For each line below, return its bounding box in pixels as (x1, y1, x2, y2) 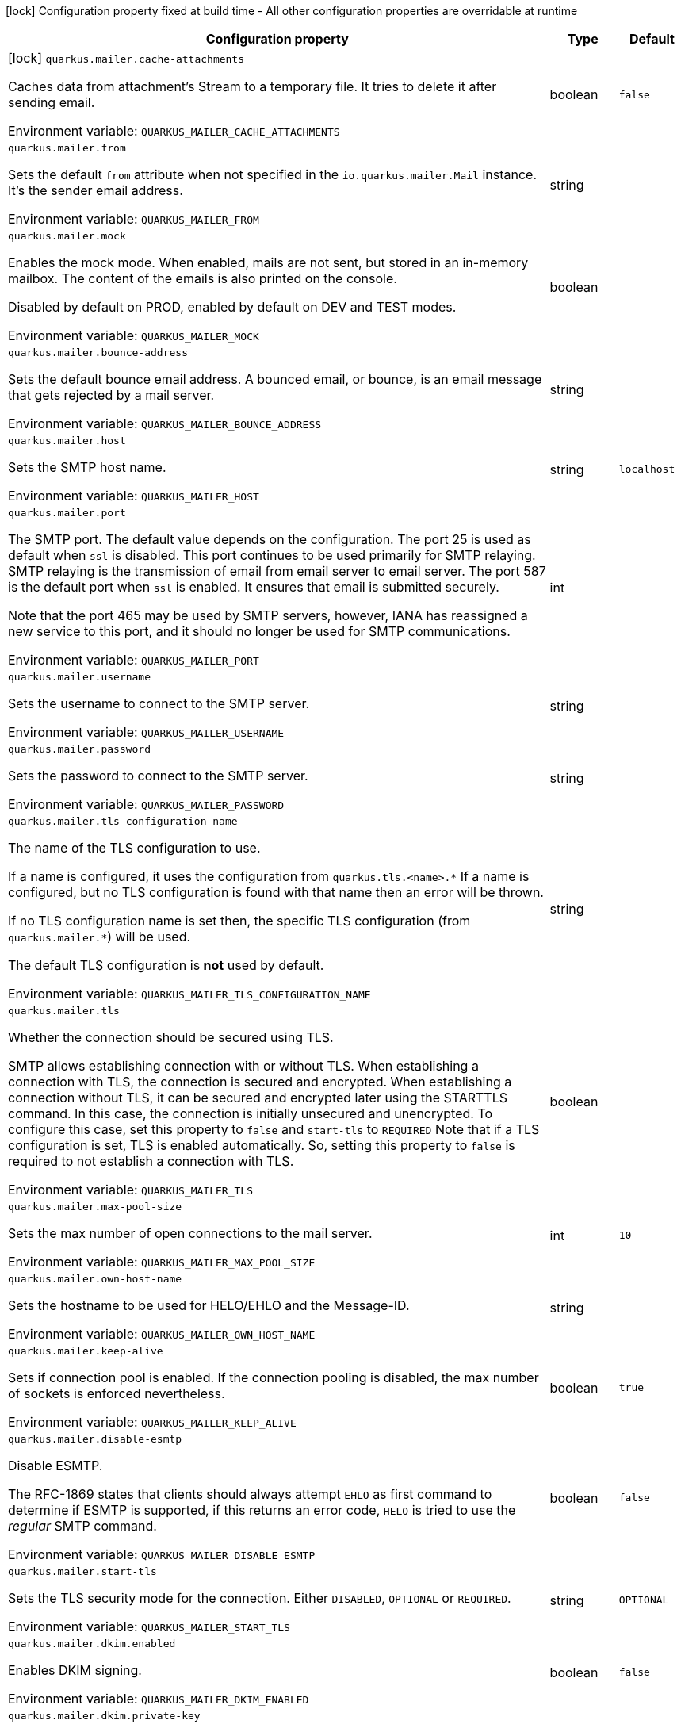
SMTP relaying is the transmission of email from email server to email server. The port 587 (8, 563, 546, 579)
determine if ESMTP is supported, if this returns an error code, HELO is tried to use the (8, 1502, 516, 1518)
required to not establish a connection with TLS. (8, 1153, 294, 1169)
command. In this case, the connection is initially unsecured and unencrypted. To (8, 1105, 493, 1121)
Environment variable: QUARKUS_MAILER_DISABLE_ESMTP (8, 1546, 316, 1562)
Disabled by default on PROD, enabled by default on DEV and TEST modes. (8, 299, 457, 315)
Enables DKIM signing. (8, 1662, 142, 1678)
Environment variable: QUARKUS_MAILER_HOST (8, 488, 259, 504)
